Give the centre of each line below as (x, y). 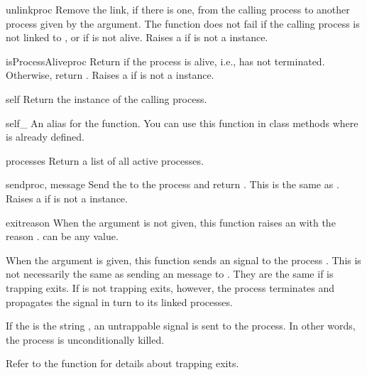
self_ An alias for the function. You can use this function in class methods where (182, 123)
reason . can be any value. (62, 236)
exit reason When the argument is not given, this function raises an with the (171, 222)
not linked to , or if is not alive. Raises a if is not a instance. (137, 37)
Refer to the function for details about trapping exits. (122, 363)
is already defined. (45, 137)
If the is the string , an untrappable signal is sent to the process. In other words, (181, 326)
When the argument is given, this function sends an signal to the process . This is (183, 260)
